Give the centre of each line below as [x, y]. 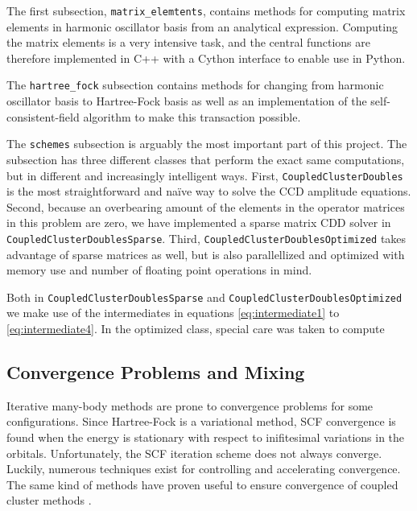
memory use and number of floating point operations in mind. [159, 270]
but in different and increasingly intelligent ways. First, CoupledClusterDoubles [205, 175]
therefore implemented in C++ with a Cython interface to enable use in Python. [206, 58]
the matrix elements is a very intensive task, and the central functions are [189, 42]
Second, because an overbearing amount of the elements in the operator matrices [206, 206]
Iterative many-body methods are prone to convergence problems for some [190, 405]
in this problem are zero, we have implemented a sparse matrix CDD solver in [199, 223]
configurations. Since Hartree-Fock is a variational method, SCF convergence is [201, 421]
